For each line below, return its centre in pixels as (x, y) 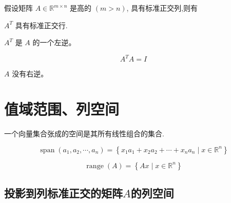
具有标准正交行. (41, 25)
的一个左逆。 (54, 42)
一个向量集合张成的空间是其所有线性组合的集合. (84, 133)
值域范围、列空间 (62, 109)
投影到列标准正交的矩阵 (63, 192)
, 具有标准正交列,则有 (162, 8)
